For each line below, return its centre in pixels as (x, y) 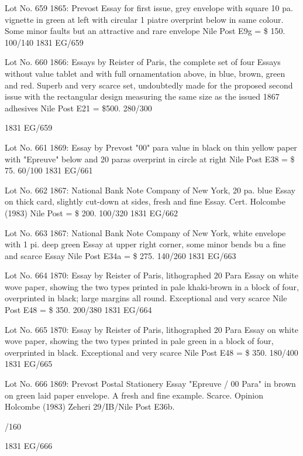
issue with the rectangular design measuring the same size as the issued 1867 (142, 96)
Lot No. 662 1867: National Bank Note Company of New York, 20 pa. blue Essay (150, 190)
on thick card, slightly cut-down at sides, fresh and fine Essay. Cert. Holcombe (145, 201)
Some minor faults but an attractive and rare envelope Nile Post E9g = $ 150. (145, 31)
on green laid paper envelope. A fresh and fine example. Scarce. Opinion (134, 395)
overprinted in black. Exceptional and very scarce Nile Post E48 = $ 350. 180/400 (151, 352)
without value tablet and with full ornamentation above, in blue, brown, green (145, 73)
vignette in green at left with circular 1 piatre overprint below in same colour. (144, 19)
